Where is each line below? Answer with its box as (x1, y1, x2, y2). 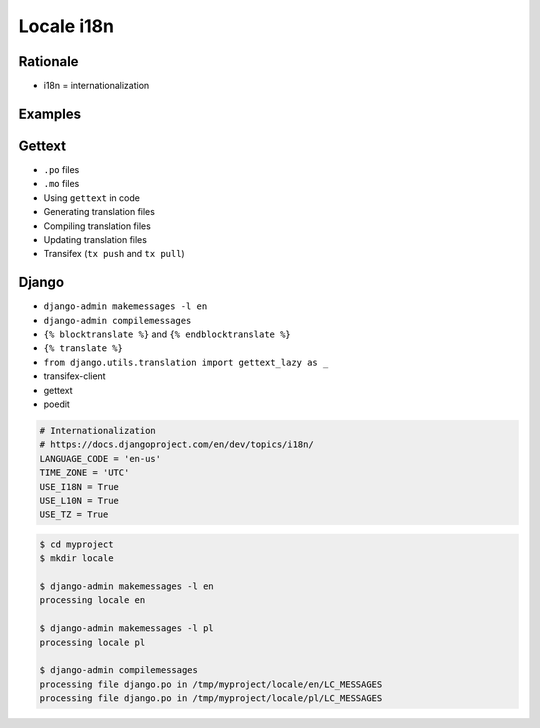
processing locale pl (39, 636, 146, 648)
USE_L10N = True (39, 495, 120, 506)
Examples (18, 105, 82, 122)
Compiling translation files (43, 220, 152, 232)
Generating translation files (43, 206, 155, 218)
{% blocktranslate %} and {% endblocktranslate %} (43, 328, 292, 340)
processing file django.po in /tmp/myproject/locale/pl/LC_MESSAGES (39, 693, 383, 704)
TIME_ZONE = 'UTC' (39, 467, 130, 479)
